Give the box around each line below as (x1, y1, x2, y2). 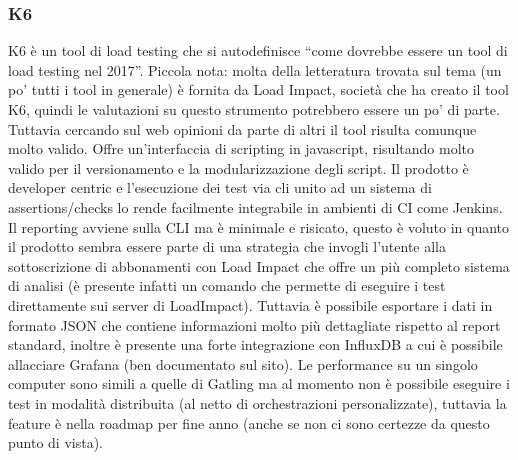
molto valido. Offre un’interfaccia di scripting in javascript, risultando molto (8, 138, 474, 159)
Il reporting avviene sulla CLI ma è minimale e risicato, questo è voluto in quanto (8, 216, 510, 237)
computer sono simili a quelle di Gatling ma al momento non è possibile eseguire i (8, 373, 510, 394)
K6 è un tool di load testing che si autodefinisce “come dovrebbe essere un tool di (8, 40, 508, 61)
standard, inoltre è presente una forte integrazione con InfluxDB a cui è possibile (8, 334, 503, 355)
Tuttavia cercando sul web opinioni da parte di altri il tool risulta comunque (8, 118, 477, 139)
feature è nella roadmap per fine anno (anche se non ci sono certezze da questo (8, 412, 490, 433)
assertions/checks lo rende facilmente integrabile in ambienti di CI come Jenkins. (8, 196, 503, 217)
